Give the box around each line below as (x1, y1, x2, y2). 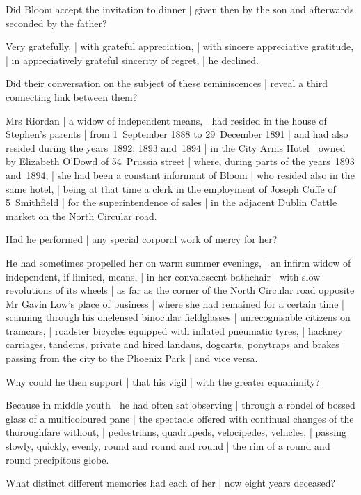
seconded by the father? (6, 15, 107, 30)
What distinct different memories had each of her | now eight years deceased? (6, 476, 336, 490)
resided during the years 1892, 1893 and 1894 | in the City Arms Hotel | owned (6, 140, 346, 155)
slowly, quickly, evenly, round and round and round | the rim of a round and (6, 439, 330, 453)
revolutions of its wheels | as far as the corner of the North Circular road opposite (6, 283, 355, 297)
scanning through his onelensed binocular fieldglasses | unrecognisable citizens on (6, 310, 351, 324)
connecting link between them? (6, 89, 138, 104)
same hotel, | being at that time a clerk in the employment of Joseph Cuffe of (6, 181, 336, 196)
